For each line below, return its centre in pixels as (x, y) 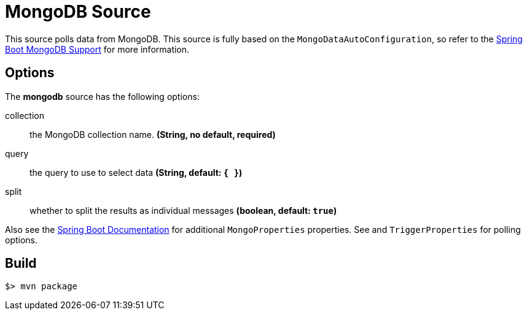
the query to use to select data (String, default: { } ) (136, 172)
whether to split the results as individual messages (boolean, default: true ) (183, 210)
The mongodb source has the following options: (102, 96)
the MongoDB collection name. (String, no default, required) (153, 134)
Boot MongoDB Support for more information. (97, 49)
